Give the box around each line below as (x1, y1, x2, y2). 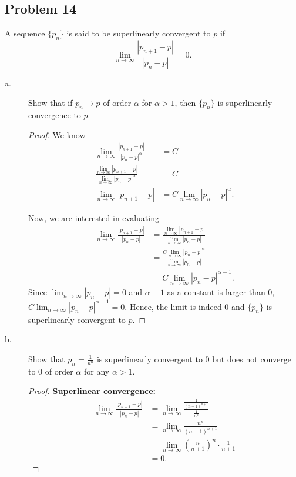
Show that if (28, 96, 73, 109)
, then (174, 96, 196, 109)
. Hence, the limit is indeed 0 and (125, 300, 245, 312)
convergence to (28, 109, 81, 121)
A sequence (5, 27, 45, 39)
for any (83, 365, 110, 377)
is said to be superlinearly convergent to (66, 27, 211, 39)
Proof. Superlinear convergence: (28, 385, 156, 397)
